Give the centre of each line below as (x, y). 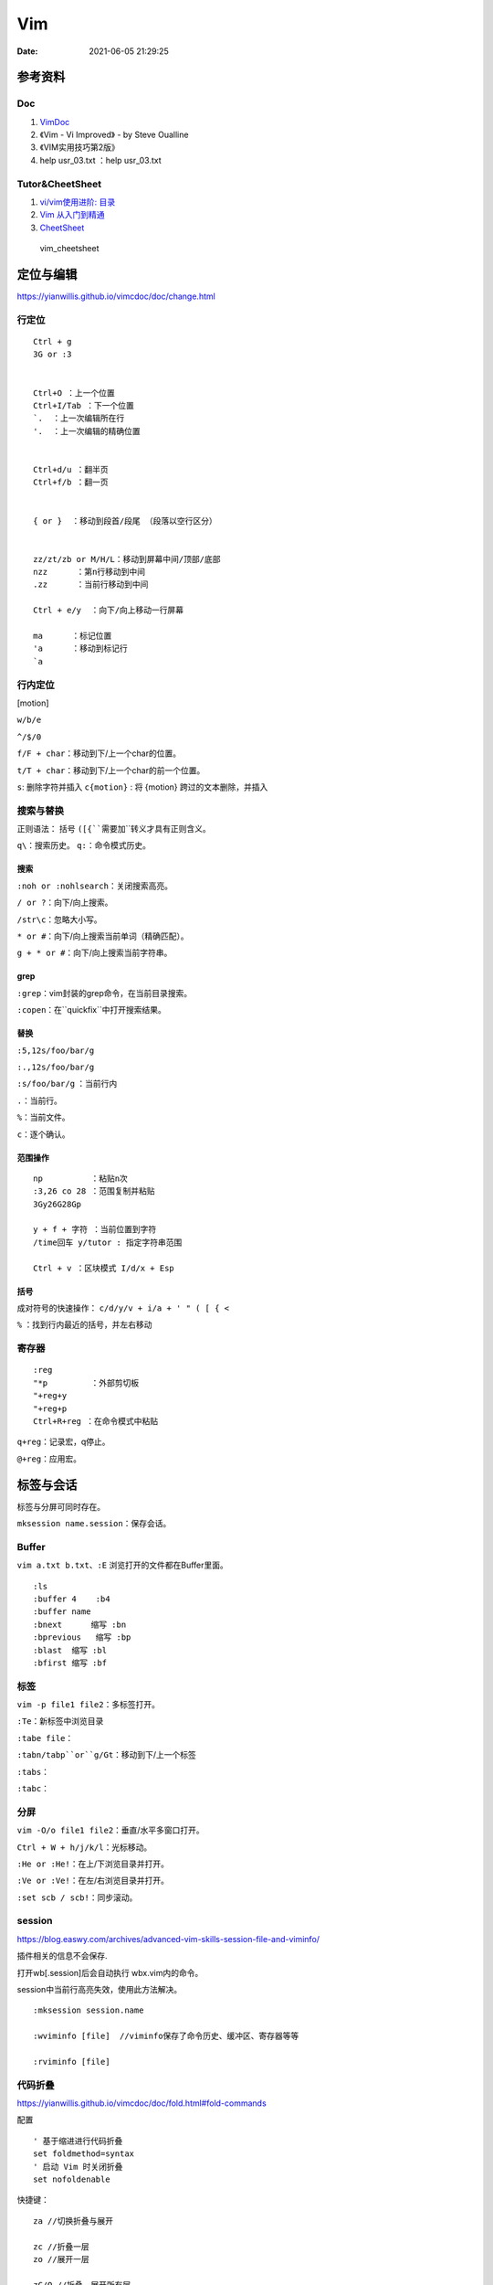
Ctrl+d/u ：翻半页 (71, 469)
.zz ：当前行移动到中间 (91, 585)
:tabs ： (33, 1771)
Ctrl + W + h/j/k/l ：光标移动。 (84, 1847)
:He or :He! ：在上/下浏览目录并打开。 (93, 1864)
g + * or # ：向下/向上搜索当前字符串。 (94, 953)
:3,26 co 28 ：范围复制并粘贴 (94, 1191)
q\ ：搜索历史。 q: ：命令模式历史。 (84, 845)
